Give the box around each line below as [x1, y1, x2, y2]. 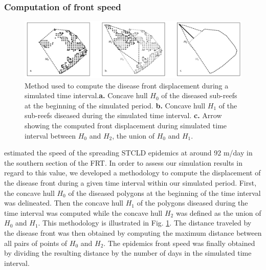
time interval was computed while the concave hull [4, 207, 163, 218]
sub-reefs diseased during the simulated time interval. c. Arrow [25, 110, 222, 121]
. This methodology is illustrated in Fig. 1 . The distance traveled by [38, 217, 252, 228]
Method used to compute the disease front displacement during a [25, 80, 229, 91]
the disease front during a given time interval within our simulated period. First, [4, 177, 257, 188]
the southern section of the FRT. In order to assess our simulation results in [4, 157, 242, 168]
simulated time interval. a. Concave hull [25, 90, 148, 101]
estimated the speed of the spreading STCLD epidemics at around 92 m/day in [4, 147, 253, 158]
